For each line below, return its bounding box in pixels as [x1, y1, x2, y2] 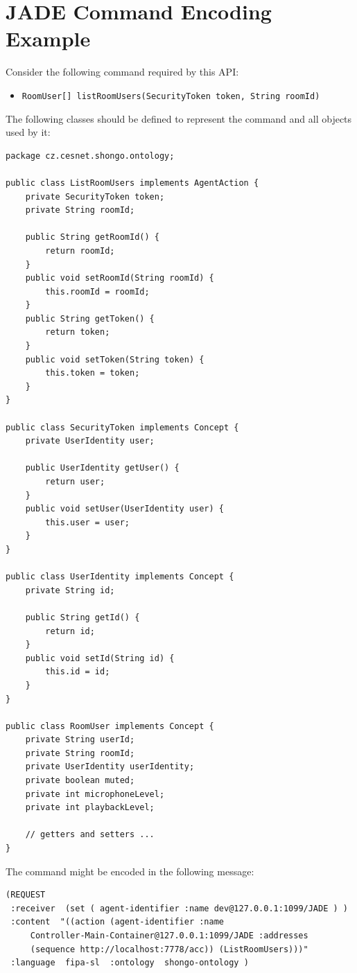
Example [6, 24, 91, 53]
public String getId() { [25, 612, 140, 622]
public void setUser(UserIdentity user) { [25, 504, 224, 514]
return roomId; [45, 245, 115, 256]
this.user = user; [45, 517, 130, 527]
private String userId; [25, 735, 135, 745]
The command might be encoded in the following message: [6, 864, 254, 878]
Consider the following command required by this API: [6, 64, 239, 79]
